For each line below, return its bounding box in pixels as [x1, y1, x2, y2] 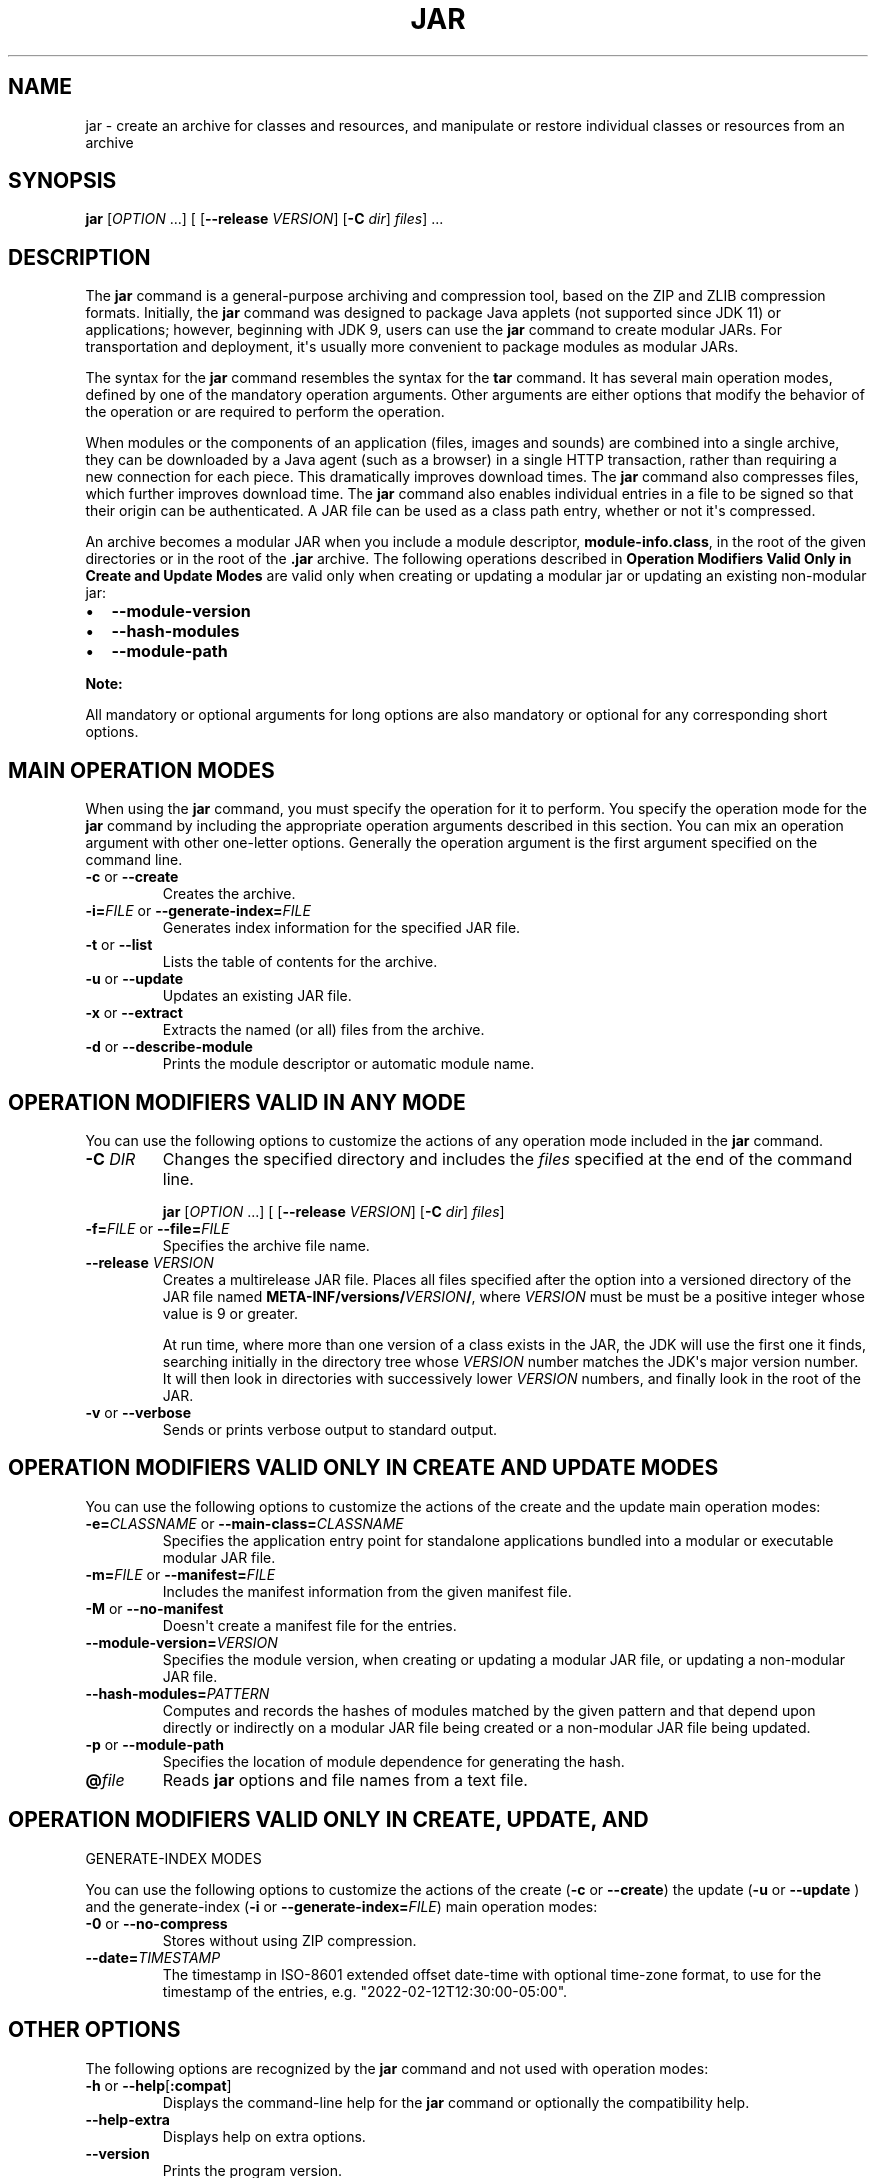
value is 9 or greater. [162, 1304, 298, 1322]
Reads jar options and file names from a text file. [162, 1769, 528, 1790]
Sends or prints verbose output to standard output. [162, 1420, 498, 1438]
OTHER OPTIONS [8, 2017, 181, 2043]
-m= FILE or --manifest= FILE [85, 1565, 276, 1583]
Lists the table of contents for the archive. [162, 953, 438, 971]
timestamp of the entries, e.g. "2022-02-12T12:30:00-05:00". [162, 1982, 568, 2000]
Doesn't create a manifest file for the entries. [162, 1616, 457, 1634]
